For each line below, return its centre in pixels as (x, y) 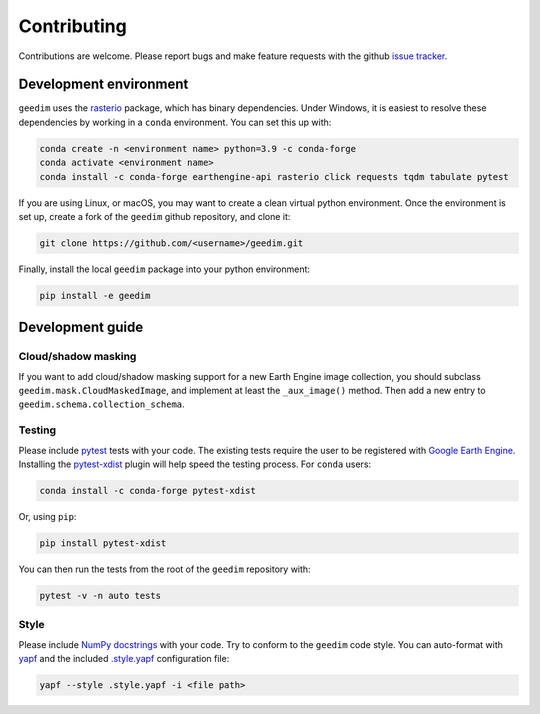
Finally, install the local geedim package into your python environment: (164, 269)
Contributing (72, 26)
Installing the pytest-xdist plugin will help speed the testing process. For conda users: (195, 464)
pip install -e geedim (95, 295)
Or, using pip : (47, 516)
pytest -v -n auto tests (100, 595)
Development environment (103, 84)
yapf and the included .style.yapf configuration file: (124, 659)
